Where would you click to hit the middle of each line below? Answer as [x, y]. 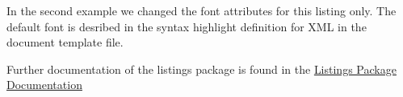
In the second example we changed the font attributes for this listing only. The [201, 10]
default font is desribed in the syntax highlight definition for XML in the [187, 26]
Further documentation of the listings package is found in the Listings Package [201, 69]
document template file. [65, 42]
